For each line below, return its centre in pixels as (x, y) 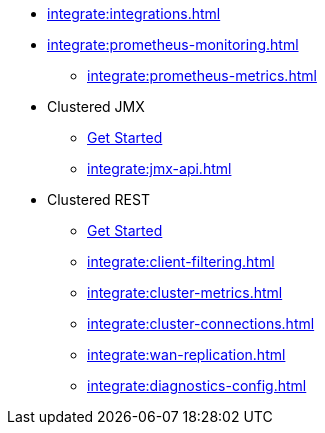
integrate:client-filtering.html (181, 261)
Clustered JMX (96, 106)
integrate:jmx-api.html (159, 168)
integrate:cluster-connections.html (201, 323)
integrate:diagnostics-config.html (197, 385)
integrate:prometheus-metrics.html (202, 75)
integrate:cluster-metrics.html (185, 292)
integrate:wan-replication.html (186, 354)
